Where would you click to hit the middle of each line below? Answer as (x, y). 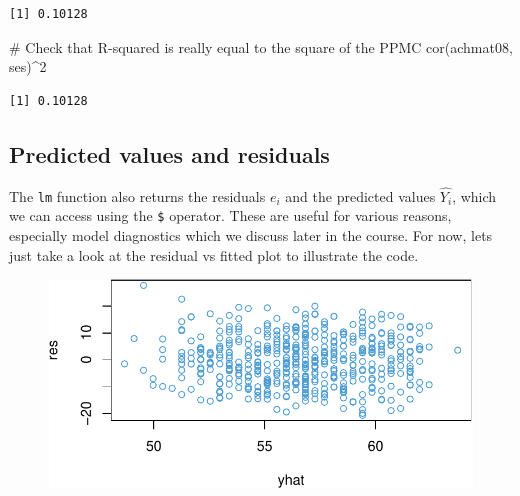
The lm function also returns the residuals (137, 195)
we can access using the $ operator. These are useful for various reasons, (230, 215)
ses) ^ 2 (28, 66)
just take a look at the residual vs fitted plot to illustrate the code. (214, 254)
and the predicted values (360, 195)
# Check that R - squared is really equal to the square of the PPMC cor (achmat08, (261, 46)
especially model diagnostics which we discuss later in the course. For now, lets (251, 235)
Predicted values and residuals (169, 153)
